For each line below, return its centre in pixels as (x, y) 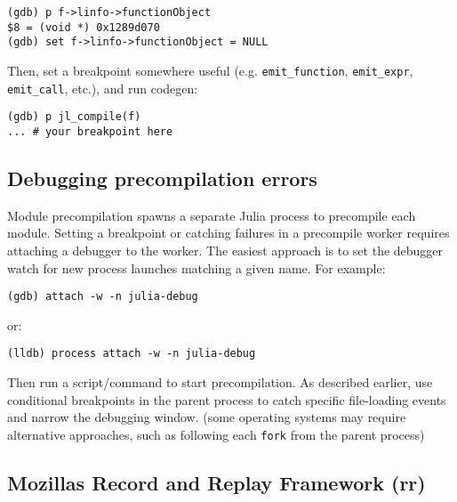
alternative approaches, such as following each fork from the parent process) (216, 434)
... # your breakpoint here (90, 131)
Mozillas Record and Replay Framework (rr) (216, 482)
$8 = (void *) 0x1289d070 (84, 27)
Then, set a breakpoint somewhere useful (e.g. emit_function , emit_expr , (210, 70)
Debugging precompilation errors (162, 178)
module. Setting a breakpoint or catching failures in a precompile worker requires (228, 233)
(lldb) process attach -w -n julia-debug (132, 354)
